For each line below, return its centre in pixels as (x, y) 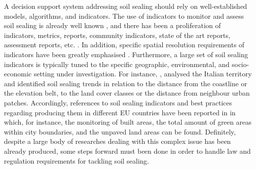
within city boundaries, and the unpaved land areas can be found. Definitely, (120, 131)
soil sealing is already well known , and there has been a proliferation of (112, 25)
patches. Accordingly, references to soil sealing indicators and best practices (118, 102)
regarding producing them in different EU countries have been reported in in (120, 112)
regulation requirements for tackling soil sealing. (77, 160)
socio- (240, 64)
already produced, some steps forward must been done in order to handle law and (128, 151)
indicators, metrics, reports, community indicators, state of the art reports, (117, 35)
